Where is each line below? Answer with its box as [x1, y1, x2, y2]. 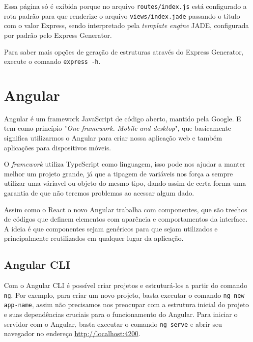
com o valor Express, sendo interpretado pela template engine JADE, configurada [4, 20, 249, 30]
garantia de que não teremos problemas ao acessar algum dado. [4, 188, 194, 198]
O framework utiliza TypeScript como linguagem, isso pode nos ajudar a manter [4, 159, 246, 169]
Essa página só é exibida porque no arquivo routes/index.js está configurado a [4, 1, 247, 11]
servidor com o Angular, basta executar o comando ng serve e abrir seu [4, 318, 222, 329]
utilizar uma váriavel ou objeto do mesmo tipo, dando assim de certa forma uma [4, 178, 246, 188]
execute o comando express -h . [4, 56, 101, 66]
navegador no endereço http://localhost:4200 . [4, 328, 141, 339]
